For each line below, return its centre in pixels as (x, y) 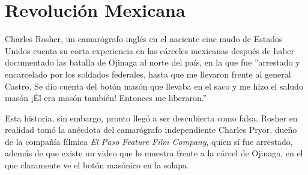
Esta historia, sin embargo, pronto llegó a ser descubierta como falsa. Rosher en (151, 118)
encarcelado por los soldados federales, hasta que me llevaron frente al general (148, 74)
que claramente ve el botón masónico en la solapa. (97, 165)
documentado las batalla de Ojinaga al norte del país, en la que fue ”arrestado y (152, 62)
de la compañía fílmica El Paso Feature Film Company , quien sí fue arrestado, (149, 141)
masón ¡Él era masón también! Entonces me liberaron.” (106, 98)
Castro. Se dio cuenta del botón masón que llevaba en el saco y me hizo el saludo (154, 86)
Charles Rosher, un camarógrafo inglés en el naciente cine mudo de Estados (144, 39)
